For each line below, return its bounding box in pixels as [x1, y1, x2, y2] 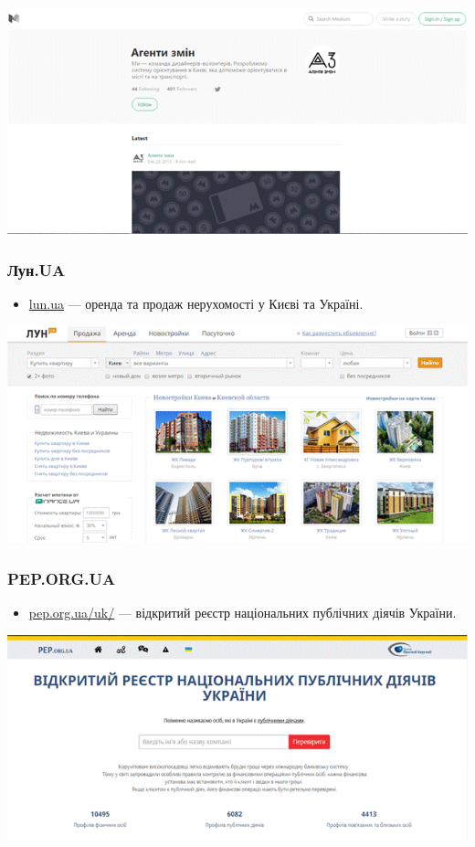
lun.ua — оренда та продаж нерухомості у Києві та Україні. [28, 294, 364, 313]
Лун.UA [7, 258, 66, 281]
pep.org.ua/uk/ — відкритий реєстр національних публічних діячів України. [28, 602, 457, 621]
